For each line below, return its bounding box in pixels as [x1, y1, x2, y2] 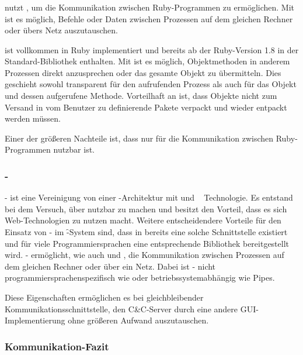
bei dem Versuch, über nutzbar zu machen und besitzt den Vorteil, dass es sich [5, 202, 287, 215]
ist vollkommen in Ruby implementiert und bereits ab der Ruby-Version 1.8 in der [5, 43, 299, 56]
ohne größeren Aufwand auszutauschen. [68, 314, 209, 326]
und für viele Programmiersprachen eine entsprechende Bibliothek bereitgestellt [5, 237, 290, 249]
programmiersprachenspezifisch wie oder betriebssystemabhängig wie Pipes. [5, 271, 275, 284]
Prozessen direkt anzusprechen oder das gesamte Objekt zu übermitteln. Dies [5, 66, 281, 78]
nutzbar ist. [53, 143, 95, 156]
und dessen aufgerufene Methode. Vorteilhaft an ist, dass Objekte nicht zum [5, 89, 277, 102]
